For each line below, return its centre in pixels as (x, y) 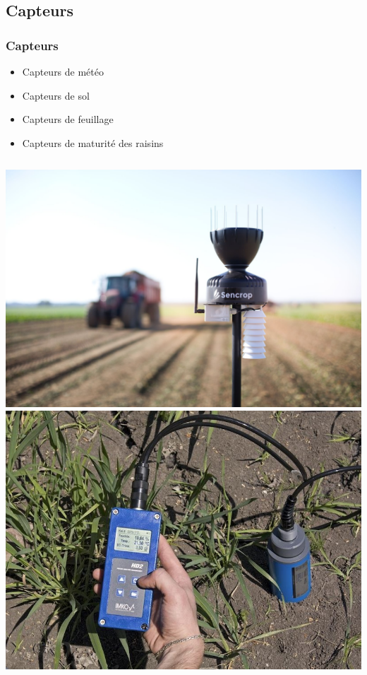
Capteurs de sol (56, 95)
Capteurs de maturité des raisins (93, 142)
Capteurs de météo (63, 71)
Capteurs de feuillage (68, 119)
